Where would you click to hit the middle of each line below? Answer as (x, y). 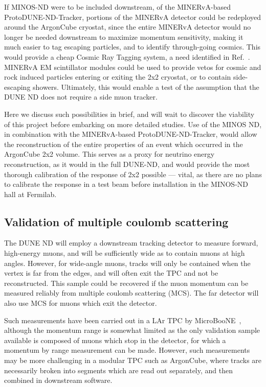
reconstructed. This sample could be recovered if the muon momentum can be (126, 283)
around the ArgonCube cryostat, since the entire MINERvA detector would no (128, 27)
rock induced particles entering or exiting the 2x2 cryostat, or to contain (118, 77)
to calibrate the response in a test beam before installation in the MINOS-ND (126, 184)
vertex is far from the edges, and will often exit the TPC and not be (111, 273)
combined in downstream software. (58, 380)
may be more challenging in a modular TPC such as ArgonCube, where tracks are (133, 360)
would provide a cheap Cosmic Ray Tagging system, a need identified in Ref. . (127, 56)
